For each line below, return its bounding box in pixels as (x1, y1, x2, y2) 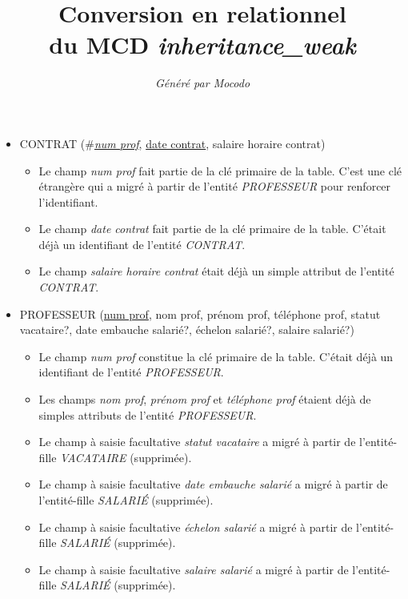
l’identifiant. (38, 193, 98, 210)
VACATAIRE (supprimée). (60, 448, 192, 465)
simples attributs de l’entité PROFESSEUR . (38, 406, 257, 423)
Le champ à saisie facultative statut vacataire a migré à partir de (38, 433, 356, 450)
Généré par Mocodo (154, 74, 250, 91)
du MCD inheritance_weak (49, 28, 356, 62)
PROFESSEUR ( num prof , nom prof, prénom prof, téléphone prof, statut (19, 305, 381, 322)
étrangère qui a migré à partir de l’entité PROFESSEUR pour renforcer (38, 178, 391, 195)
